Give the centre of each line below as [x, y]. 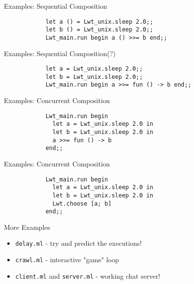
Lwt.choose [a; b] [82, 203]
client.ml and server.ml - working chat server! [88, 276]
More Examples [27, 227]
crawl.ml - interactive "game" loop [67, 260]
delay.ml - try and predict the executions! [79, 243]
